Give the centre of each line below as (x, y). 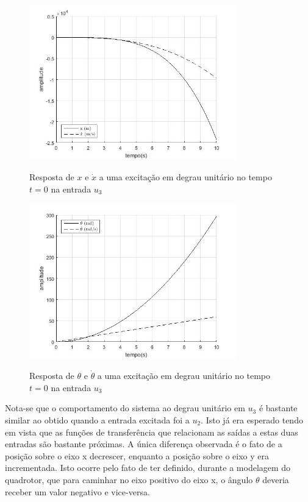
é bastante (278, 408)
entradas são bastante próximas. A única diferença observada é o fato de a (144, 444)
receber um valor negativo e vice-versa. (77, 491)
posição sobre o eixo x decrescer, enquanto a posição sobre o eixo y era (137, 455)
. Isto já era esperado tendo (252, 419)
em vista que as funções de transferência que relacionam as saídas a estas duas (152, 432)
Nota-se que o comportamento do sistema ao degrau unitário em (125, 408)
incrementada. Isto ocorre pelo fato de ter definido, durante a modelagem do (148, 468)
